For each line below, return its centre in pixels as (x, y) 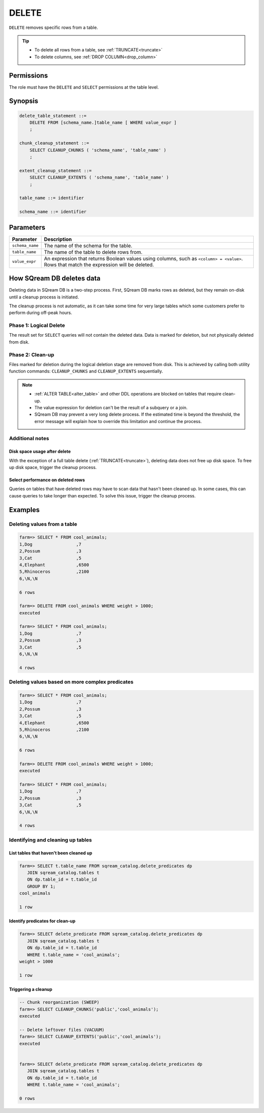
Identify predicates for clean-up (42, 921)
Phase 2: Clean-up (32, 354)
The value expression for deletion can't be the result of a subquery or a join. (111, 407)
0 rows (27, 1098)
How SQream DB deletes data (55, 279)
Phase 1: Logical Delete (37, 325)
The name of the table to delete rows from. (93, 252)
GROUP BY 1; (41, 886)
